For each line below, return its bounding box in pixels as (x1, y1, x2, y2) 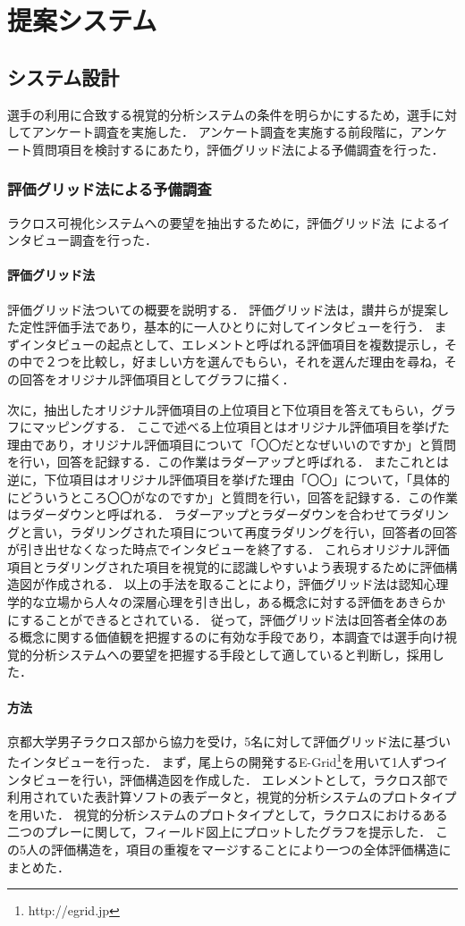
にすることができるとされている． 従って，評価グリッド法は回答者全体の (7, 610, 435, 628)
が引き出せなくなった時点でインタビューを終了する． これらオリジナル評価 (7, 540, 450, 559)
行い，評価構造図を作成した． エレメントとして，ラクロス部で (81, 770, 449, 788)
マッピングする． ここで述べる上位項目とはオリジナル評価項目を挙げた (31, 417, 450, 436)
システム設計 (7, 63, 120, 90)
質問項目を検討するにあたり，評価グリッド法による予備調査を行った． (31, 139, 444, 158)
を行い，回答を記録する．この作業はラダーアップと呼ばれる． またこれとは (7, 452, 450, 471)
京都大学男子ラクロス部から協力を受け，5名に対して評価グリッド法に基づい (7, 731, 451, 750)
